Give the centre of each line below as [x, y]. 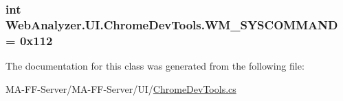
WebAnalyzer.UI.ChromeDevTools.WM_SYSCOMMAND [172, 24]
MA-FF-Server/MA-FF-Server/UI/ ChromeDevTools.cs [121, 88]
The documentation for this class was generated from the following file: [155, 66]
